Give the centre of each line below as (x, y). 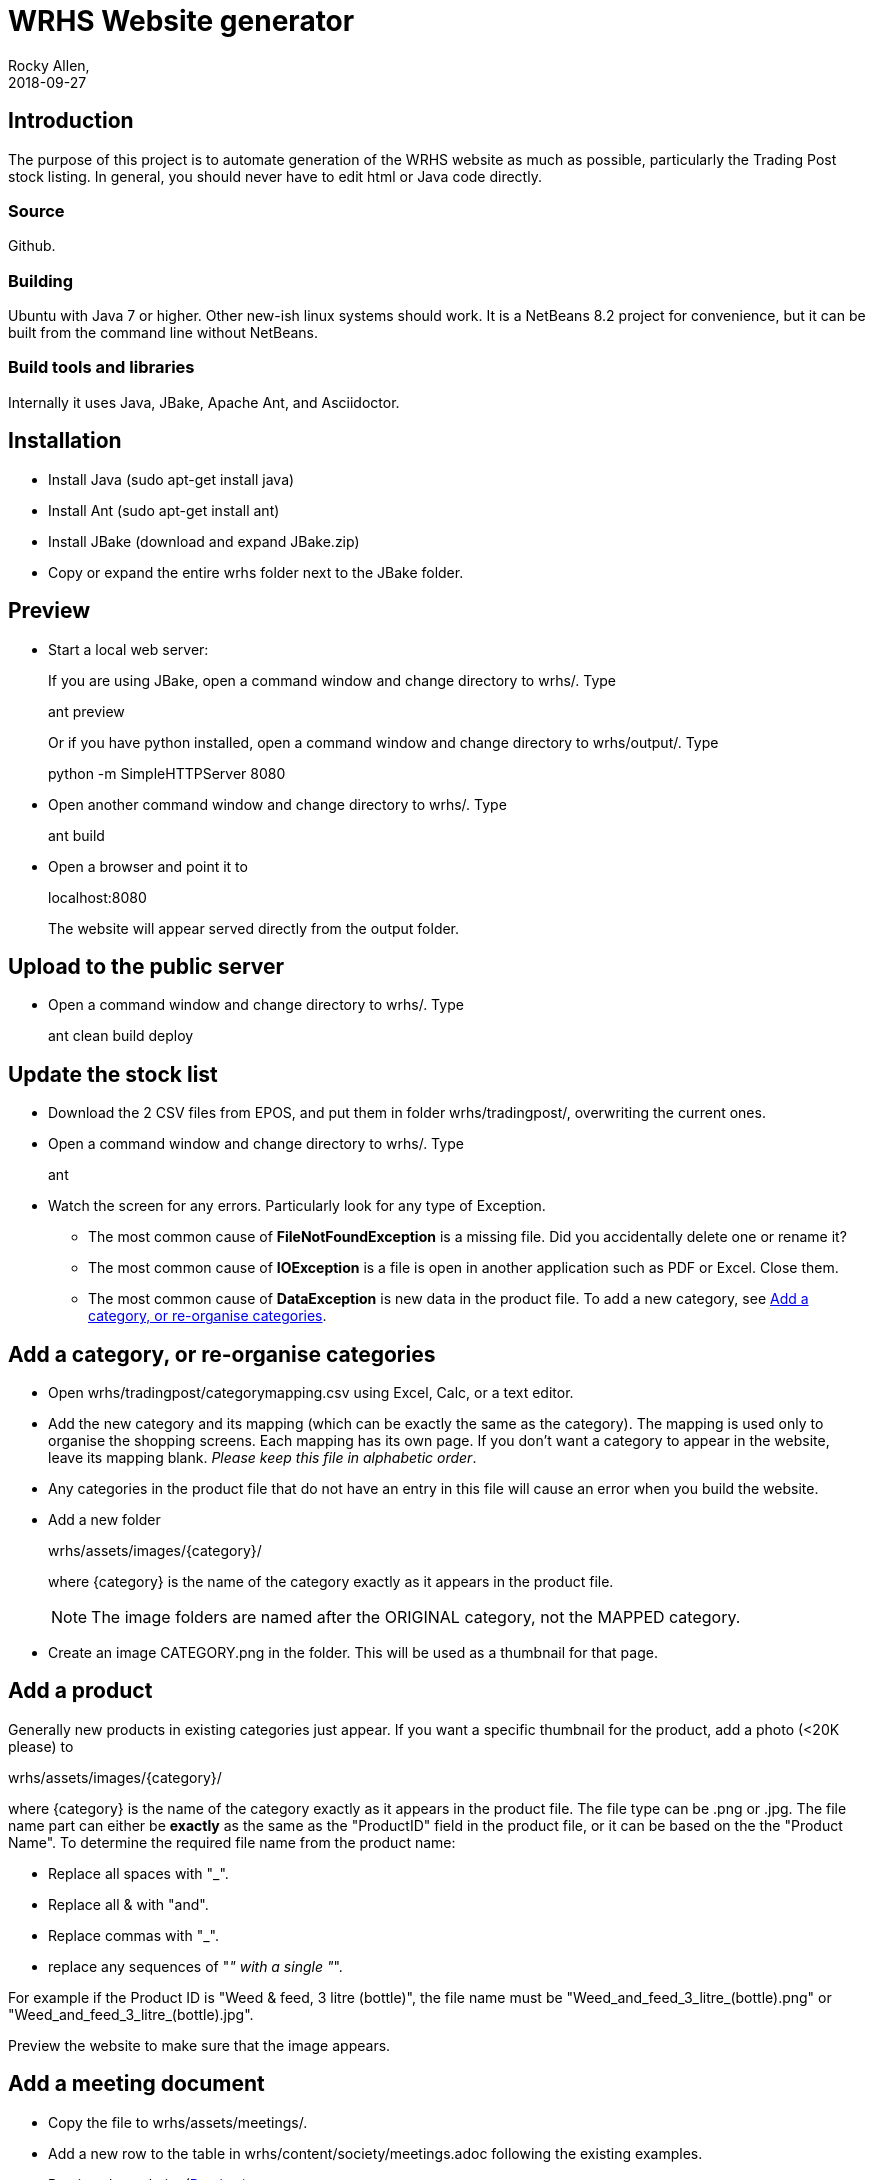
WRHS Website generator (181, 21)
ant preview (86, 711)
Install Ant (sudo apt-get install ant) (164, 510)
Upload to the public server (146, 966)
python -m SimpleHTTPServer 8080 (167, 773)
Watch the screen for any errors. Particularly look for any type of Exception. (297, 1206)
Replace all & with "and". (128, 1904)
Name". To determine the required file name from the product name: (232, 1842)
